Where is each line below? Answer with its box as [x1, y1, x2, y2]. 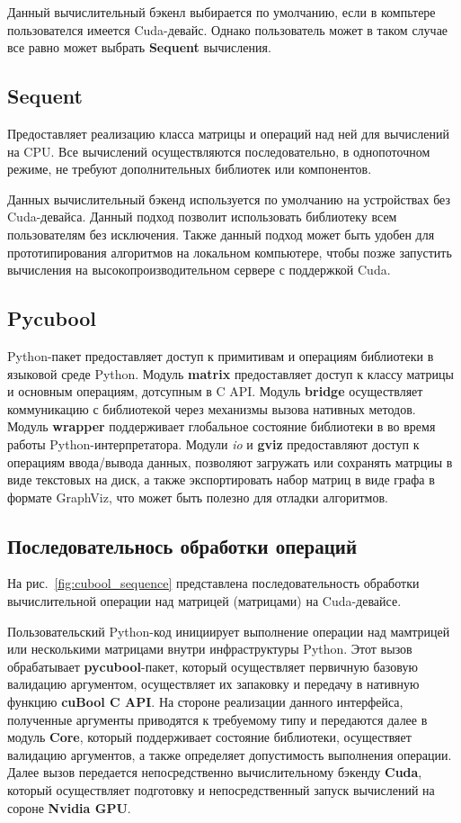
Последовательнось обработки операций [7, 531, 358, 559]
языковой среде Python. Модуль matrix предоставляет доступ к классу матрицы [7, 364, 454, 383]
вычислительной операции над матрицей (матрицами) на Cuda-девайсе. [7, 592, 402, 610]
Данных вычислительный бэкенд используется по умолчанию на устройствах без [7, 189, 450, 208]
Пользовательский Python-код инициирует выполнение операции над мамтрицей [7, 621, 450, 640]
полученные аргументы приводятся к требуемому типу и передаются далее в [7, 710, 428, 728]
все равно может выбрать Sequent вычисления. [7, 38, 271, 57]
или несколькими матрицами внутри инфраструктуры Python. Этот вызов [7, 639, 412, 658]
